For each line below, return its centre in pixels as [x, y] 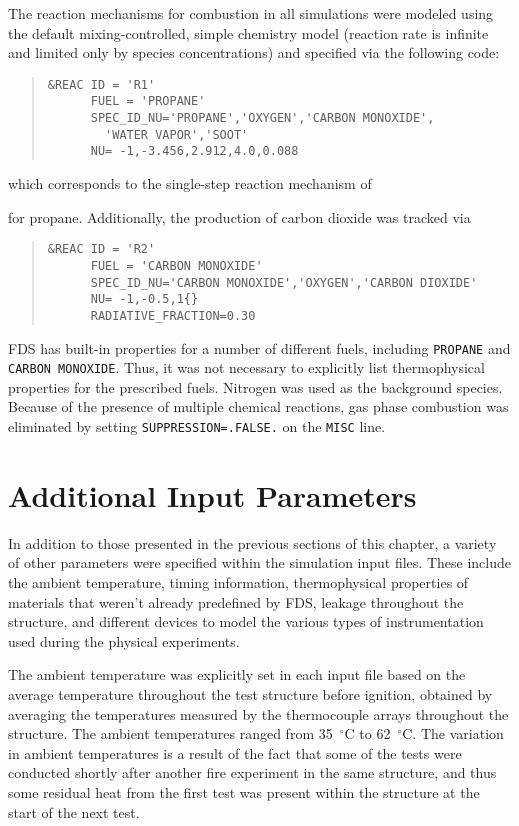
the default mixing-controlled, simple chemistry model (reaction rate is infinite [248, 32]
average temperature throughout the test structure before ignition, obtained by [250, 693]
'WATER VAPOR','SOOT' [177, 134]
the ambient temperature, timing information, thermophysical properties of [238, 582]
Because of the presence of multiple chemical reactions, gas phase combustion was [258, 406]
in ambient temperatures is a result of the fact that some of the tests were [235, 752]
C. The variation [453, 733]
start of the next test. [74, 811]
